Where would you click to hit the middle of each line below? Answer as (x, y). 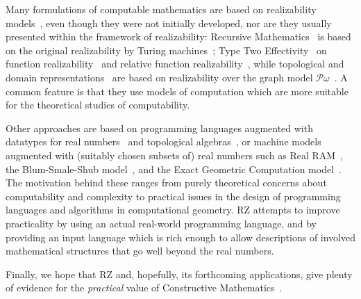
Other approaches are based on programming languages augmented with (159, 128)
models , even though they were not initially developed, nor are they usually (169, 23)
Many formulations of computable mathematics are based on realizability (161, 9)
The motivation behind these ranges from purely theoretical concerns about (166, 183)
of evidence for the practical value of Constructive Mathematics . (144, 288)
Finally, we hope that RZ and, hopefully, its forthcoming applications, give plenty (179, 274)
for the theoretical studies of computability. (98, 105)
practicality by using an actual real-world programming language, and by (161, 223)
